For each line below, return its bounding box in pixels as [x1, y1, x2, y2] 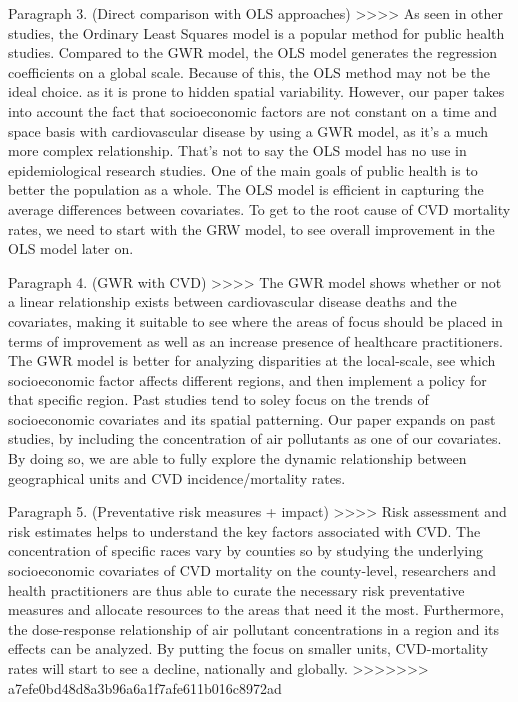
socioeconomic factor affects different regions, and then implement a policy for [8, 369, 487, 390]
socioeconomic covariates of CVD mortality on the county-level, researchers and [8, 560, 496, 581]
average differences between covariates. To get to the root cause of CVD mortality [8, 198, 511, 219]
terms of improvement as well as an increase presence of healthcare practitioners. [8, 330, 503, 351]
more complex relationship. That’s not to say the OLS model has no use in [8, 140, 467, 161]
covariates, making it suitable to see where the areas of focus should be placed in [8, 310, 503, 331]
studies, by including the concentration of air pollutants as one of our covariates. [8, 428, 502, 449]
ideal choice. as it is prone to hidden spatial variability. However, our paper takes [8, 81, 505, 102]
